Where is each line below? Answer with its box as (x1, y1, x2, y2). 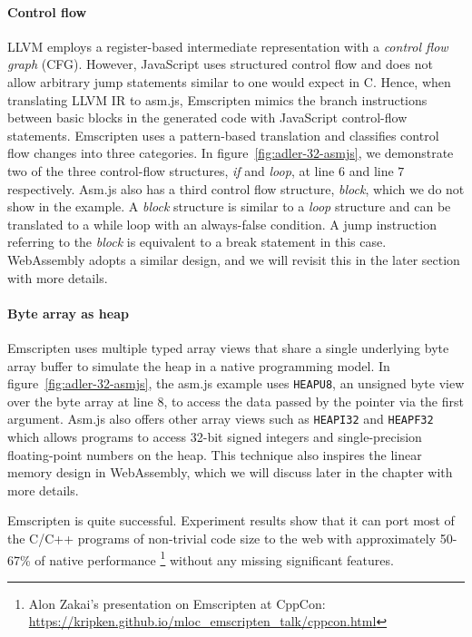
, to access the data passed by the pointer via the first (163, 391, 464, 410)
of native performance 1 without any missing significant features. (34, 547, 394, 569)
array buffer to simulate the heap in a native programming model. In (7, 356, 390, 375)
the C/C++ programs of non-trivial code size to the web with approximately (7, 528, 437, 547)
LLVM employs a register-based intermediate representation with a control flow (7, 36, 448, 55)
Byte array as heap (7, 303, 129, 322)
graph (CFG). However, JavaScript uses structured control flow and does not (7, 54, 433, 73)
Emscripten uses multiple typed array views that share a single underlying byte (7, 338, 449, 357)
